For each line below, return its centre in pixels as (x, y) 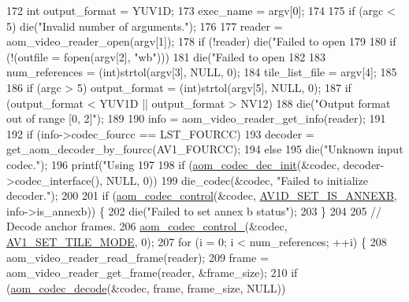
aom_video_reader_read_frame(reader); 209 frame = (138, 257)
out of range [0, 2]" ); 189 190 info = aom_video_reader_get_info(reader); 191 (196, 118)
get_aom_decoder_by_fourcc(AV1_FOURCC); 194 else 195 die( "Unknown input (205, 149)
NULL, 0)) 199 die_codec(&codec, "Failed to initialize (237, 180)
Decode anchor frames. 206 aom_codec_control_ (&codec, (147, 226)
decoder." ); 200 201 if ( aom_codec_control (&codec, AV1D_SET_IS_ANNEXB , (202, 195)
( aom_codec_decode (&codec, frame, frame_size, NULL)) (146, 287)
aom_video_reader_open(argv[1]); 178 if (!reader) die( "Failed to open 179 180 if (201, 41)
